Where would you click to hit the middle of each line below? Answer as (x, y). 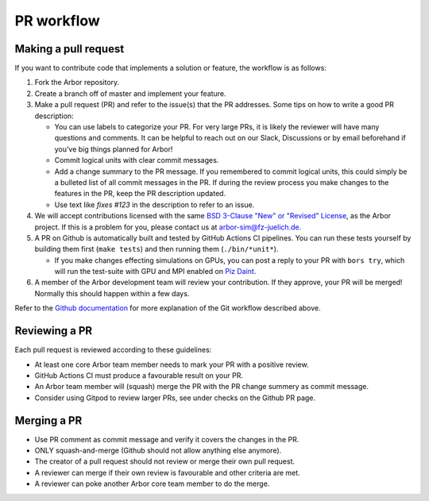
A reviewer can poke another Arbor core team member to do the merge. (152, 484)
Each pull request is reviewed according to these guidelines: (113, 350)
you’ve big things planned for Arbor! (114, 149)
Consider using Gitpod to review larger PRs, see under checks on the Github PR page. (175, 398)
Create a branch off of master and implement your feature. (130, 93)
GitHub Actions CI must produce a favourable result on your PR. (139, 375)
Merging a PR (48, 420)
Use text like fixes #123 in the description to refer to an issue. (155, 204)
